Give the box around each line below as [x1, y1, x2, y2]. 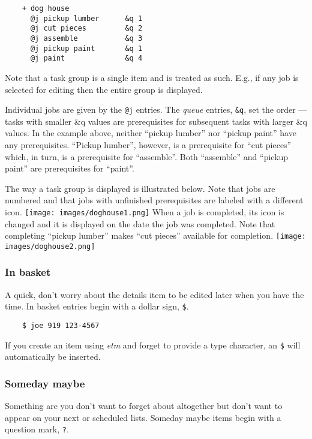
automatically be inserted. [5, 350, 101, 363]
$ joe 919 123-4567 [22, 321, 100, 330]
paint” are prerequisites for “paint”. [5, 162, 134, 175]
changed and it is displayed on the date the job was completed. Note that [5, 217, 275, 230]
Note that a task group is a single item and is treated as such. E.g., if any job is [5, 71, 299, 83]
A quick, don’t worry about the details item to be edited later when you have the [5, 288, 304, 300]
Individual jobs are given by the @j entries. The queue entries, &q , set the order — [5, 103, 307, 116]
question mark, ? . [5, 423, 69, 435]
